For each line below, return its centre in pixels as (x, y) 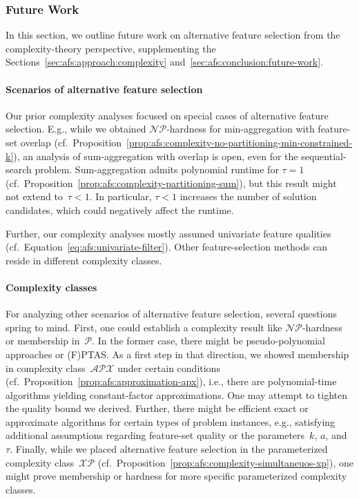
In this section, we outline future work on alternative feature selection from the (173, 35)
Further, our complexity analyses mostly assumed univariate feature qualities (168, 233)
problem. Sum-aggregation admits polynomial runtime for (157, 169)
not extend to (34, 196)
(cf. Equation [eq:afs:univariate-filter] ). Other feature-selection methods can (167, 247)
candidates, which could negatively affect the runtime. (120, 209)
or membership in (43, 341)
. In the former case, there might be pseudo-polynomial (209, 341)
